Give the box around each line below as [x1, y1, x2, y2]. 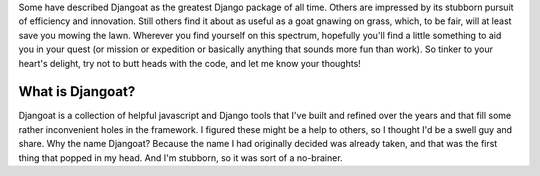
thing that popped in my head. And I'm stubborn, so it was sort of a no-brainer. [18, 151, 344, 164]
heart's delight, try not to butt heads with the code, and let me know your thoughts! [18, 57, 362, 69]
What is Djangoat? [18, 83, 136, 100]
